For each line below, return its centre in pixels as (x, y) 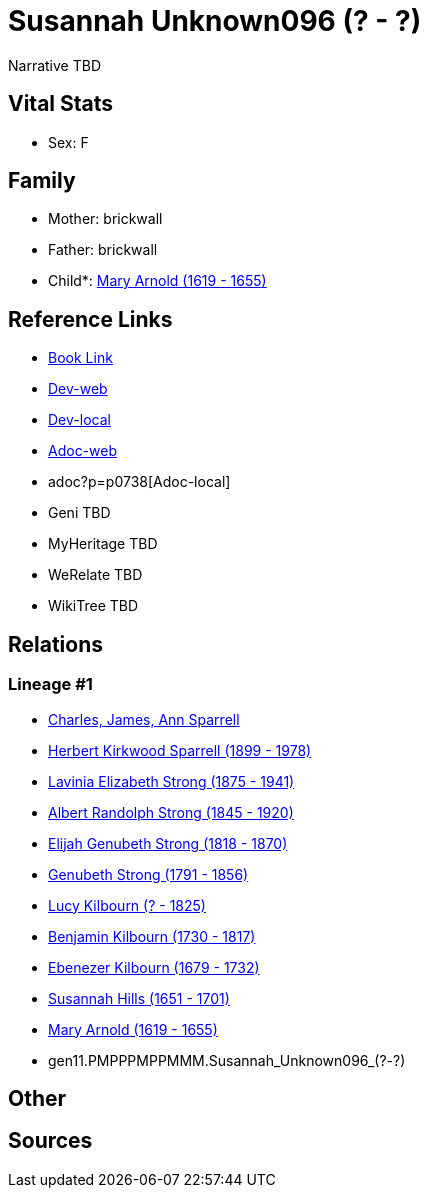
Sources (50, 1141)
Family (42, 181)
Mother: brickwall (105, 219)
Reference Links (90, 319)
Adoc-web (83, 451)
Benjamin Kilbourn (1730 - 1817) (152, 936)
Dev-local (79, 420)
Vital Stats (61, 104)
